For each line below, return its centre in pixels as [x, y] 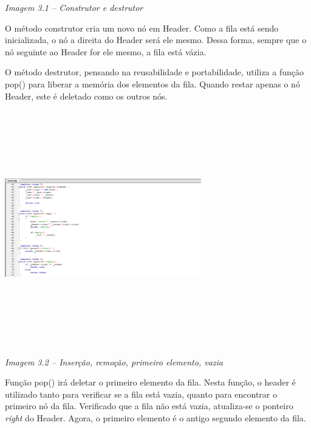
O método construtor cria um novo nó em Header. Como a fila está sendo [142, 28]
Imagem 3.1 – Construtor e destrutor [74, 7]
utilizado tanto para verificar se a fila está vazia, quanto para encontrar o [141, 394]
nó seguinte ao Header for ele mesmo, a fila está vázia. [106, 51]
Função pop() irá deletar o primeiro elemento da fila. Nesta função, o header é [150, 382]
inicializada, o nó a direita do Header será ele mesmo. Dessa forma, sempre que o [156, 40]
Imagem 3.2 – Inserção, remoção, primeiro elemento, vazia [114, 362]
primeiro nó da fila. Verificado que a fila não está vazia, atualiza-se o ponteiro [149, 406]
